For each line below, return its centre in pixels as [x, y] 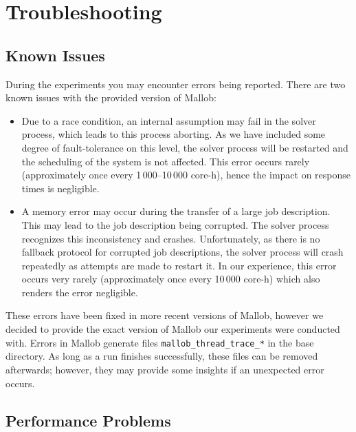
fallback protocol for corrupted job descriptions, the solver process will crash [182, 252]
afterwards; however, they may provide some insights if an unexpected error [165, 369]
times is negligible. [60, 188]
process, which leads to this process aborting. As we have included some [174, 134]
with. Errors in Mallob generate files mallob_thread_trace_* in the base [160, 342]
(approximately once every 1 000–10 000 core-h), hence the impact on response [186, 175]
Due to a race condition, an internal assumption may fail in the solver [169, 120]
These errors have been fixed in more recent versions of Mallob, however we [165, 315]
